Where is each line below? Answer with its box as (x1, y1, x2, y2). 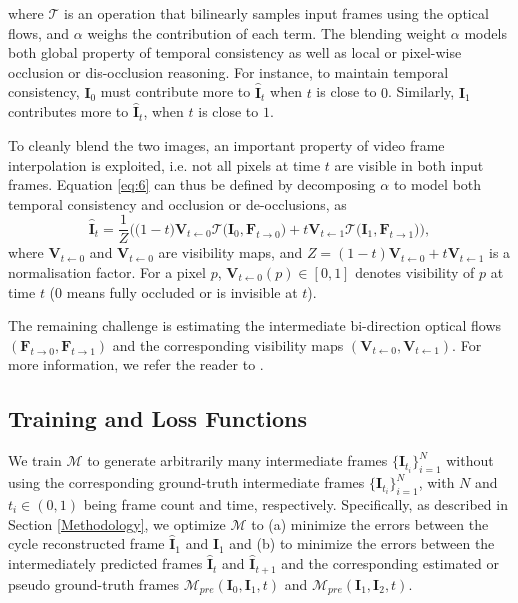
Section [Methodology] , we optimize (8, 513, 226, 534)
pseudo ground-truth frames (8, 573, 180, 594)
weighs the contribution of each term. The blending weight (87, 22, 447, 43)
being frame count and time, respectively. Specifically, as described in (83, 494, 508, 515)
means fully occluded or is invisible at (66, 281, 298, 302)
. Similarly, (388, 81, 455, 102)
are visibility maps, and (158, 242, 303, 263)
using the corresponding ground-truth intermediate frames (8, 472, 365, 493)
